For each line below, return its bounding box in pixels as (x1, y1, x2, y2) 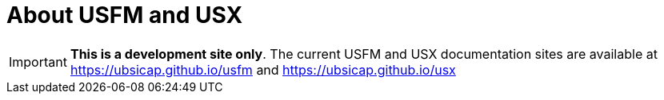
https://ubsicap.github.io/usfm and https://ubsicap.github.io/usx (70, 61, 456, 78)
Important (9, 53, 67, 70)
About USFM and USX (6, 2, 243, 29)
